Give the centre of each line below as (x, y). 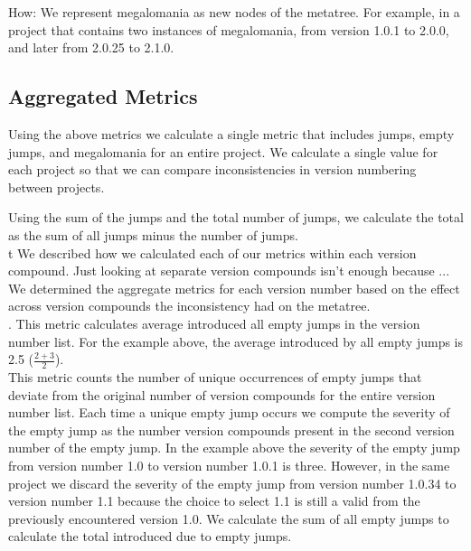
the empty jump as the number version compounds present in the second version (231, 430)
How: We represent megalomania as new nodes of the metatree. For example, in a (234, 12)
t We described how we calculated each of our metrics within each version (212, 252)
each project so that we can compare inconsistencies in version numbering (212, 169)
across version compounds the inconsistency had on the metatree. (189, 306)
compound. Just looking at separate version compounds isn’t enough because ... (229, 271)
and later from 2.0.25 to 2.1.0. (91, 47)
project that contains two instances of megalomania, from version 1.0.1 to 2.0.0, (229, 29)
